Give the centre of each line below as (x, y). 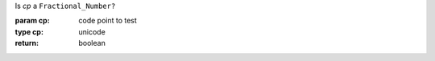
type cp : (29, 31)
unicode (92, 31)
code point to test (108, 21)
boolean (92, 43)
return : (27, 43)
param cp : (32, 21)
